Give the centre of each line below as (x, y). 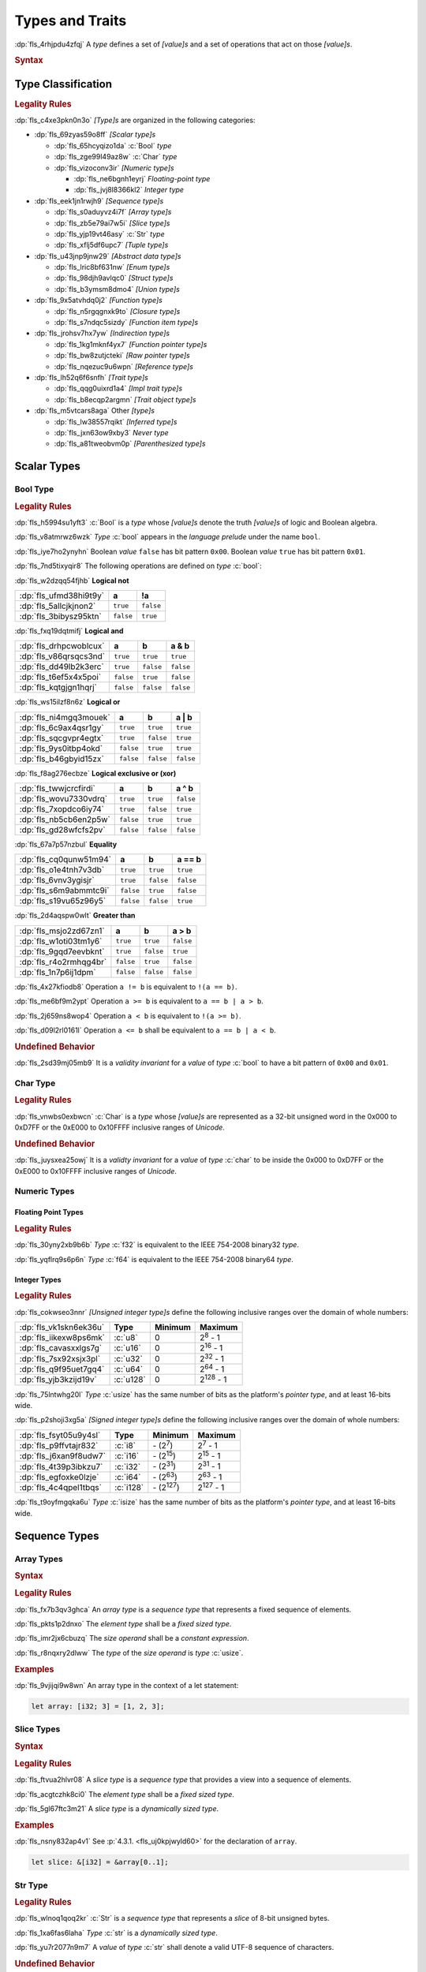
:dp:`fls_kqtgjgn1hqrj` (58, 688)
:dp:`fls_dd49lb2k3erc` (62, 667)
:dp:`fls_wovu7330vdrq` (64, 799)
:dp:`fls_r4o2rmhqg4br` (63, 962)
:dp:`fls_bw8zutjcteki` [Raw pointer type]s (122, 356)
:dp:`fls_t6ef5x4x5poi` (60, 677)
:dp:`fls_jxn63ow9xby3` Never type (111, 432)
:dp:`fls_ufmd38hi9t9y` (62, 596)
